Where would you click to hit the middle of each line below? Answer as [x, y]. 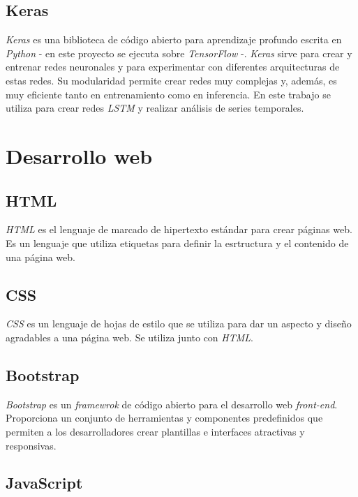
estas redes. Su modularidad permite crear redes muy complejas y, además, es [171, 80]
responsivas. [31, 445]
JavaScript [44, 483]
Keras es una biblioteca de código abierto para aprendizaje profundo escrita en [174, 39]
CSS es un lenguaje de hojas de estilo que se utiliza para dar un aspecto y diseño [179, 324]
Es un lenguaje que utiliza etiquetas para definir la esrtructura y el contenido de [177, 243]
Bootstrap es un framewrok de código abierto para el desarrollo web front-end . [172, 404]
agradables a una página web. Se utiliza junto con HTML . [129, 337]
